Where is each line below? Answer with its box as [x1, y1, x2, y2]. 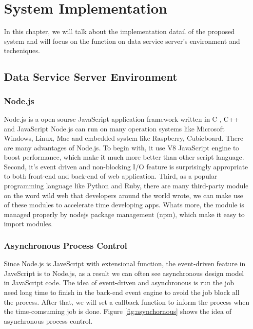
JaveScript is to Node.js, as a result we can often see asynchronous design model [4, 268, 244, 278]
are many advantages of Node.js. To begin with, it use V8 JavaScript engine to [4, 142, 239, 152]
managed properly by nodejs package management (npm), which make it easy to [4, 209, 245, 219]
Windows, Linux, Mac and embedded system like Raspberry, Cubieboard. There [4, 133, 243, 143]
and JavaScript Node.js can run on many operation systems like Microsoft [4, 123, 225, 133]
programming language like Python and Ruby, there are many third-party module [4, 181, 249, 191]
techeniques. [4, 45, 40, 55]
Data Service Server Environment [4, 69, 177, 84]
